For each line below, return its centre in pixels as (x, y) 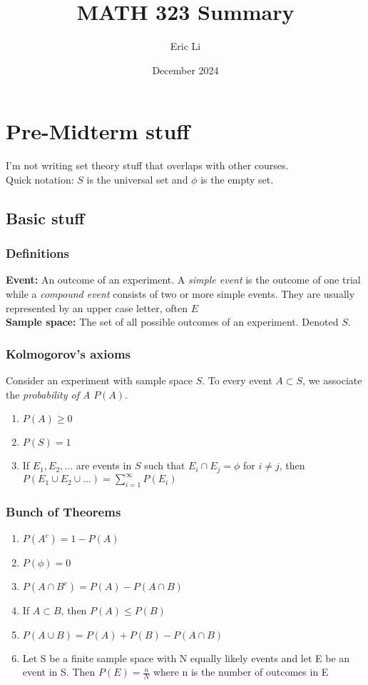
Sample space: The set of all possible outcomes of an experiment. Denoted (172, 322)
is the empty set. (237, 179)
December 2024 (185, 70)
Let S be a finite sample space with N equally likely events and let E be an (186, 657)
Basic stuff (45, 217)
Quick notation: (40, 179)
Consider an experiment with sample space (99, 380)
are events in (104, 465)
